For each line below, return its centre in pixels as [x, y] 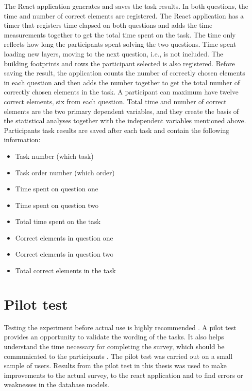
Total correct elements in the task [66, 270]
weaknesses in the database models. [57, 384]
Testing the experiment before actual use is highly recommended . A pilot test [120, 327]
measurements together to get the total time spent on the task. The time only [120, 34]
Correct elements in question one [64, 237]
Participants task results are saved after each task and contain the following [117, 130]
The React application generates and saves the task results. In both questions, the [126, 6]
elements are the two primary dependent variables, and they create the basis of [121, 111]
